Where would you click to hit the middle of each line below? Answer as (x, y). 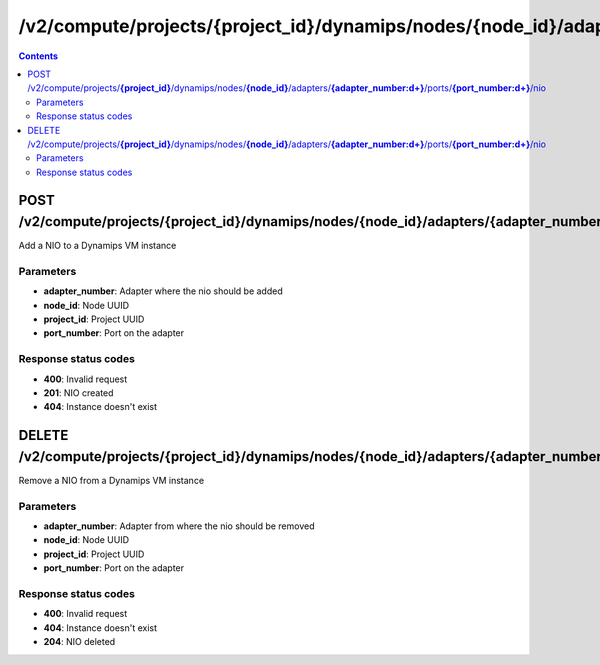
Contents (38, 56)
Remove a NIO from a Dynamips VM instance (111, 480)
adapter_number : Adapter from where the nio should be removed (179, 526)
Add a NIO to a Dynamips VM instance (97, 246)
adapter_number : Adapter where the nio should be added (163, 291)
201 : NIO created (78, 393)
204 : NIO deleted (79, 642)
